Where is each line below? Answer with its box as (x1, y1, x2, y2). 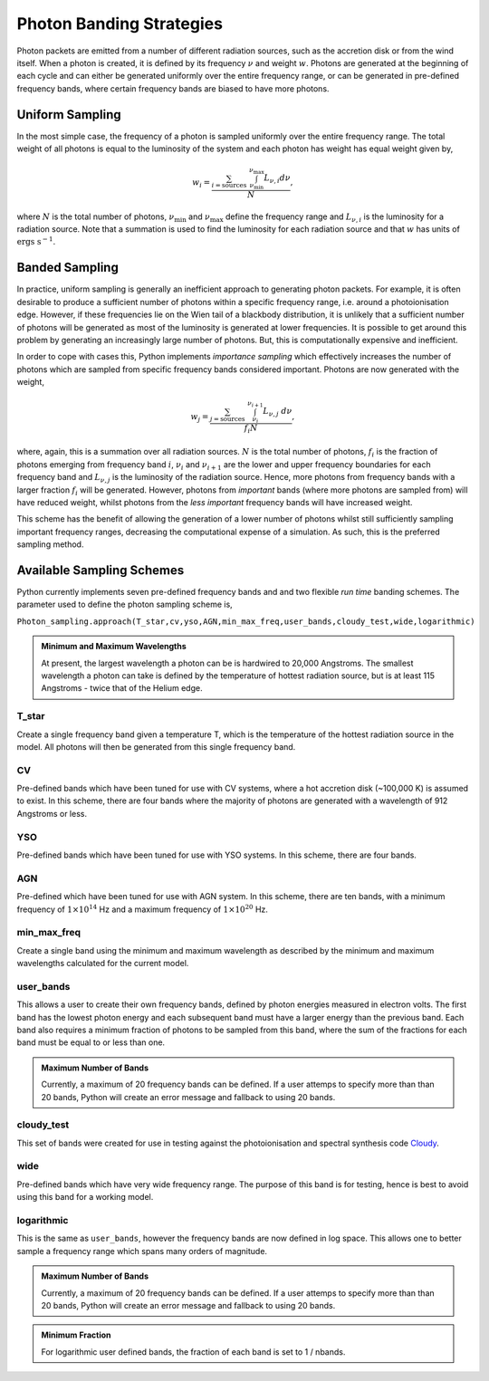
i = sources (211, 181, 247, 190)
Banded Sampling (16, 260, 120, 275)
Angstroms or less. (16, 808, 88, 819)
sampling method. (16, 539, 84, 550)
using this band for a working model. (16, 1192, 154, 1203)
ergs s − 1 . (16, 235, 56, 247)
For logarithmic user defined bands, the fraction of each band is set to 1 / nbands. (41, 1346, 346, 1357)
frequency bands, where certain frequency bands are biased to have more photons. (16, 82, 330, 94)
